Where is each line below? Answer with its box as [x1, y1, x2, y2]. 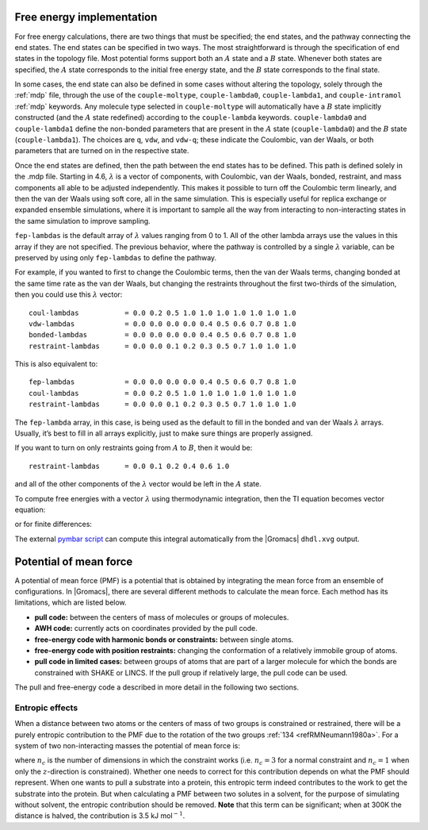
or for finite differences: [14, 520, 93, 529]
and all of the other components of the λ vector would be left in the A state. [14, 479, 262, 489]
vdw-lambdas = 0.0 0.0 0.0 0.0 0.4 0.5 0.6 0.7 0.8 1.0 [29, 319, 296, 329]
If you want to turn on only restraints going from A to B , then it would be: [14, 443, 253, 452]
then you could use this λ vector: [14, 290, 123, 299]
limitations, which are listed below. [14, 598, 127, 607]
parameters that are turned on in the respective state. [14, 146, 189, 156]
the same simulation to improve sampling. [14, 216, 151, 225]
